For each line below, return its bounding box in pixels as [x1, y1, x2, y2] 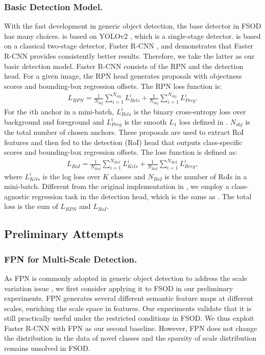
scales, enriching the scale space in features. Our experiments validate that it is [4, 302, 252, 313]
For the [4, 106, 27, 116]
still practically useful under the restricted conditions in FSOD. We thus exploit [4, 313, 254, 323]
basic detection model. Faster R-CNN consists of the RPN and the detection [4, 60, 244, 71]
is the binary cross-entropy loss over [134, 106, 246, 116]
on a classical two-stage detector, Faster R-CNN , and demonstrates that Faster [4, 40, 254, 51]
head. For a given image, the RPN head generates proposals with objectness [4, 70, 242, 81]
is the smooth [124, 116, 167, 127]
